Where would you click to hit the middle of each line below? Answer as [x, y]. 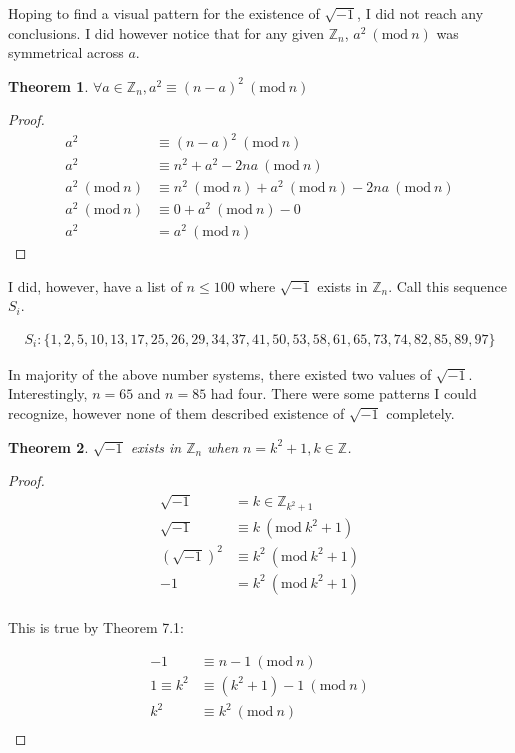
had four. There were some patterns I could [343, 393]
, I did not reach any [420, 13]
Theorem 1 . [48, 85]
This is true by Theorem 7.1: [96, 626]
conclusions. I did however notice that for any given [166, 32]
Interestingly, [48, 393]
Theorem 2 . [48, 446]
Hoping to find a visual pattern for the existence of [164, 13]
